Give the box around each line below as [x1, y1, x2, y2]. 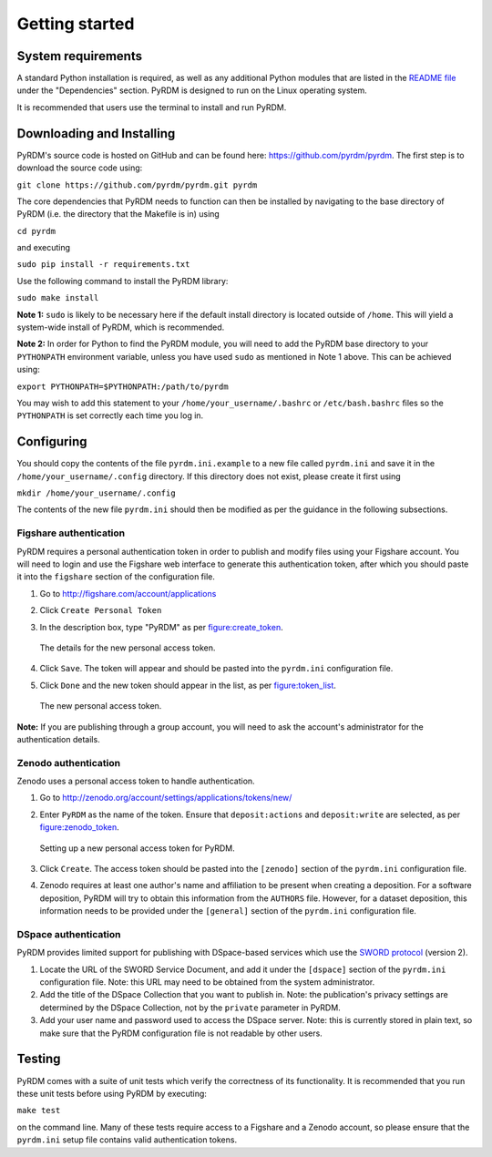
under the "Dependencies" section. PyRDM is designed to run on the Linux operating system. [16, 85, 368, 96]
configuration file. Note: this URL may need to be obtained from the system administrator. [39, 977, 375, 988]
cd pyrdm [16, 226, 56, 236]
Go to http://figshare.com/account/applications [39, 588, 217, 599]
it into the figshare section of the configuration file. [16, 571, 216, 582]
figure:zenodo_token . [39, 822, 120, 833]
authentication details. [16, 733, 100, 744]
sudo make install [16, 292, 99, 303]
